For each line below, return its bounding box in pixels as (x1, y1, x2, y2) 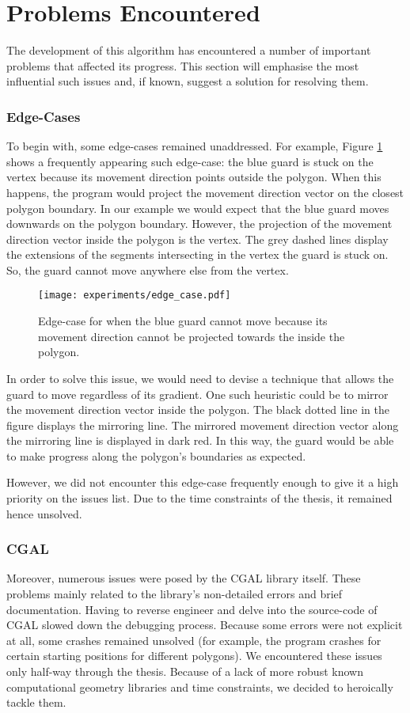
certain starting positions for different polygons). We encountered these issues (6, 647, 382, 664)
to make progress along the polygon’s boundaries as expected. (6, 447, 306, 464)
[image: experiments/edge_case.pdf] (38, 290, 231, 302)
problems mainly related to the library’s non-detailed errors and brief (6, 586, 343, 602)
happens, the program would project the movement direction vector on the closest (6, 184, 404, 200)
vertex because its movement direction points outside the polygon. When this (6, 169, 382, 185)
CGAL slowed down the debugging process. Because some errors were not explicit (6, 616, 403, 633)
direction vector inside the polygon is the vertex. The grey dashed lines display (6, 230, 389, 247)
